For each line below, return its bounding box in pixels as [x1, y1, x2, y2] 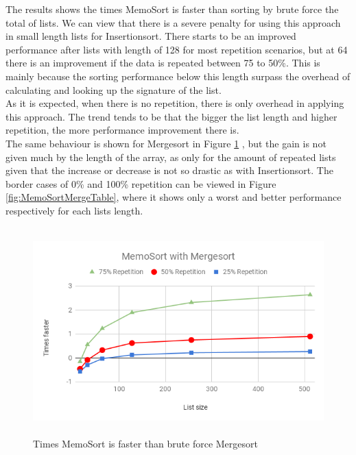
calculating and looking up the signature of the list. [5, 82, 222, 97]
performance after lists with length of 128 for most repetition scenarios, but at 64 [5, 42, 348, 56]
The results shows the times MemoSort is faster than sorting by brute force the [5, 2, 339, 16]
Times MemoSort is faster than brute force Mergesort [33, 436, 258, 451]
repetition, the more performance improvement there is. [5, 123, 239, 137]
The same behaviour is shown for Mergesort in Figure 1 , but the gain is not [5, 136, 327, 150]
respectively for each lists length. [5, 203, 143, 217]
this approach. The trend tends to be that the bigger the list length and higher [5, 109, 337, 123]
